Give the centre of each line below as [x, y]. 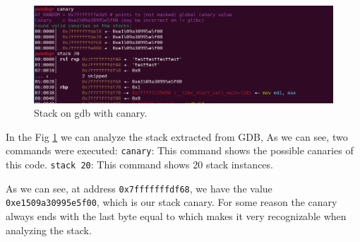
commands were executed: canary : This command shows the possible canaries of [180, 150]
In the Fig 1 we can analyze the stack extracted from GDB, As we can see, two [177, 136]
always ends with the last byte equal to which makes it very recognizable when [176, 216]
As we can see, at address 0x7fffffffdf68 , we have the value [139, 188]
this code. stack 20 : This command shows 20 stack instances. [139, 165]
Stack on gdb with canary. [91, 113]
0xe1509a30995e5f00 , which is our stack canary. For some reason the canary [172, 202]
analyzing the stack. [49, 230]
